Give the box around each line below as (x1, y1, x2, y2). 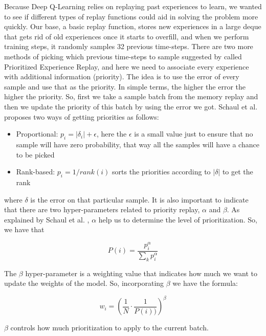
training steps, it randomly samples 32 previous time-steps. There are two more (4, 41, 253, 52)
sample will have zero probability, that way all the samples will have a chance (16, 139, 259, 149)
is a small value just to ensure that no (134, 128, 253, 139)
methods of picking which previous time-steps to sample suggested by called (4, 51, 242, 61)
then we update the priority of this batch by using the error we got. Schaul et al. (4, 101, 258, 111)
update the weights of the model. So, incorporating (4, 278, 164, 288)
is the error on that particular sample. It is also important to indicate (30, 194, 249, 205)
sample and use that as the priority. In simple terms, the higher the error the (4, 81, 246, 92)
